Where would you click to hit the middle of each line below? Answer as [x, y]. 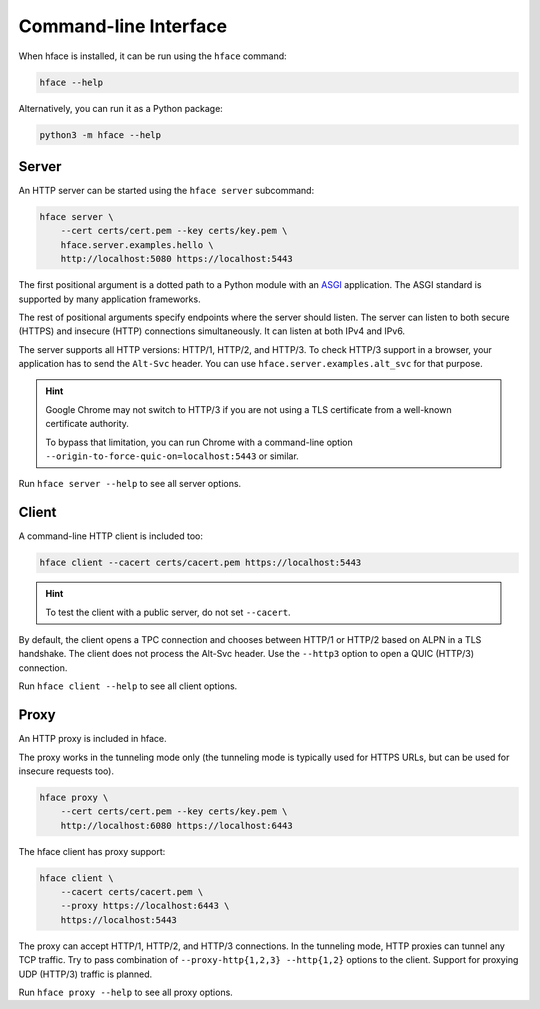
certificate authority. [87, 424]
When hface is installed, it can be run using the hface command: [152, 56]
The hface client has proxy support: [92, 851]
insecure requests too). [66, 771]
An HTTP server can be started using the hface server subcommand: [166, 190]
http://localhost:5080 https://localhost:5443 [177, 259]
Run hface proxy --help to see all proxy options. [126, 992]
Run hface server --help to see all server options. [130, 484]
